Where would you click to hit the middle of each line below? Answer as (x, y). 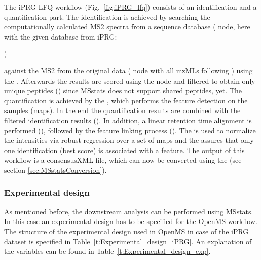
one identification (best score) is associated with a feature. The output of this (124, 150)
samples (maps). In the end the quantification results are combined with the (122, 110)
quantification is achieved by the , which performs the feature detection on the (126, 100)
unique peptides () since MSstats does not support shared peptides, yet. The (123, 90)
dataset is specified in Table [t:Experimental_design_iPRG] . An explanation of (128, 241)
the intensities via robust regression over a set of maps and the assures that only (129, 140)
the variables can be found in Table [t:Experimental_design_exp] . (107, 251)
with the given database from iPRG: (61, 36)
